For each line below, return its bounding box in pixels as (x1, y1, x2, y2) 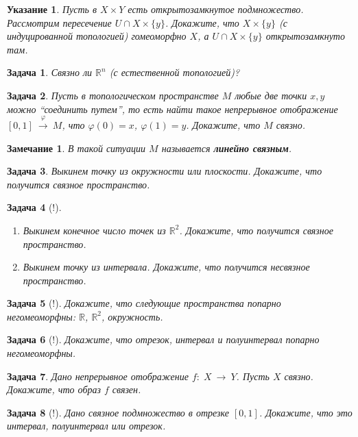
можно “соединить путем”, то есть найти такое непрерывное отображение (7, 101, 338, 116)
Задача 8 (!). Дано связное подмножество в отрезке (7, 405, 229, 419)
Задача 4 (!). (7, 200, 62, 214)
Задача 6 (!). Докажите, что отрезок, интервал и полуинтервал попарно (7, 332, 320, 347)
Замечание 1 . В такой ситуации (7, 140, 146, 155)
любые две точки (235, 88, 307, 102)
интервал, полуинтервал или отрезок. (7, 419, 166, 433)
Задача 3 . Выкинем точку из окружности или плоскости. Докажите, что (7, 164, 322, 178)
